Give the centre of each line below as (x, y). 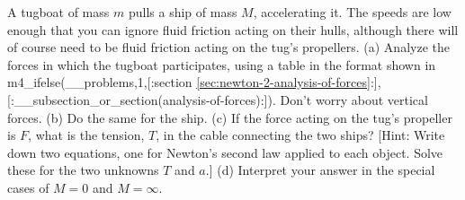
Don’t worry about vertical (354, 99)
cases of (28, 187)
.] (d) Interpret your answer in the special (320, 170)
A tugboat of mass (58, 12)
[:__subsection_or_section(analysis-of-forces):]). (142, 99)
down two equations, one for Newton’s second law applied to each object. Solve (225, 152)
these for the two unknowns (83, 170)
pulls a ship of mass (183, 12)
